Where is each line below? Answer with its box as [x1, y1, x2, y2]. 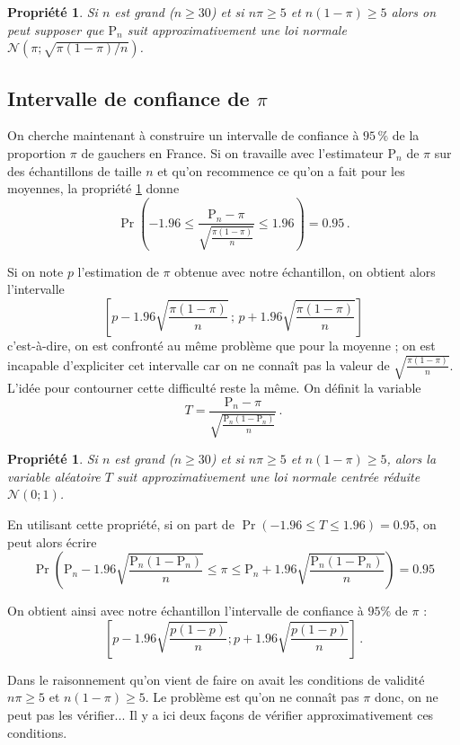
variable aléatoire [7, 466, 101, 485]
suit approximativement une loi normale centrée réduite [116, 466, 420, 485]
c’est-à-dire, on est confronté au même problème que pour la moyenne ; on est [7, 335, 436, 354]
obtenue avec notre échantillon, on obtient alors [174, 262, 436, 280]
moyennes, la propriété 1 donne [7, 179, 180, 198]
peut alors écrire [7, 532, 97, 551]
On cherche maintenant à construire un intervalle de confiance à [7, 126, 359, 145]
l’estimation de [77, 262, 159, 280]
